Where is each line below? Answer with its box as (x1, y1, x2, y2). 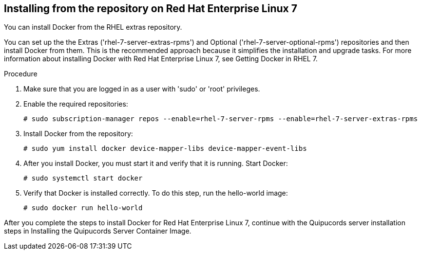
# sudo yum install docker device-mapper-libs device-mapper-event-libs (23, 145, 307, 153)
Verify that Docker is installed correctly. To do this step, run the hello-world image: (23, 189, 288, 198)
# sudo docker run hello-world (23, 204, 143, 212)
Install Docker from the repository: (23, 129, 133, 138)
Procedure (4, 70, 38, 78)
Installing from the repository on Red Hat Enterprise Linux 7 (4, 2, 297, 15)
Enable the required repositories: (23, 100, 128, 109)
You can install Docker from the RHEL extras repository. (4, 23, 182, 32)
